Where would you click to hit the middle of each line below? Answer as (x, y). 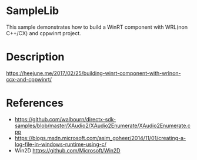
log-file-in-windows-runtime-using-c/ (61, 144)
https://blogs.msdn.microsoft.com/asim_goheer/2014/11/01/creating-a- (100, 138)
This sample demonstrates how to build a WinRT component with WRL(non (97, 27)
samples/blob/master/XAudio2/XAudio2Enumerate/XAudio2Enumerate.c (103, 125)
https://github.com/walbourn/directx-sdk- (65, 119)
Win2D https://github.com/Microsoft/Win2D (67, 150)
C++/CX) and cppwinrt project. (44, 33)
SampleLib (33, 11)
